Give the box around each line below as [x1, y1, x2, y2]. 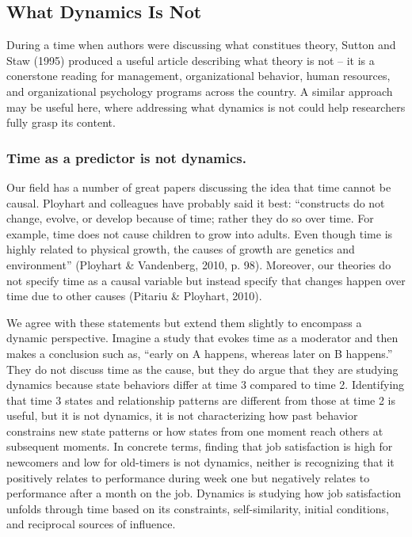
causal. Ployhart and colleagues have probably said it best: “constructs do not [6, 194, 385, 211]
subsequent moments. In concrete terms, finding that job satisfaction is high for [6, 438, 393, 455]
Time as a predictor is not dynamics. [6, 147, 246, 167]
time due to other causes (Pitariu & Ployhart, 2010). [6, 288, 262, 304]
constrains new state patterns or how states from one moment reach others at [6, 422, 383, 439]
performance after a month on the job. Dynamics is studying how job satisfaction [6, 485, 402, 501]
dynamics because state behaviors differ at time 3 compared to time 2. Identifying [6, 376, 405, 393]
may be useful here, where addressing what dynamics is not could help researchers [6, 98, 406, 115]
